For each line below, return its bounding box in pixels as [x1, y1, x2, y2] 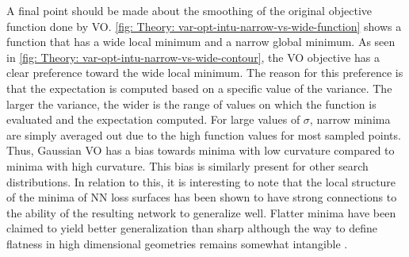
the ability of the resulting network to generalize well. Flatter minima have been [6, 204, 396, 221]
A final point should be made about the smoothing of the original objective [6, 2, 373, 18]
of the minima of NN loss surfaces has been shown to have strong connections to [6, 189, 397, 205]
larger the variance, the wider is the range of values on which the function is [6, 95, 377, 112]
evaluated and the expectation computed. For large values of [6, 111, 300, 128]
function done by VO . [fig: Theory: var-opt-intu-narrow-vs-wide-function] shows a [6, 17, 402, 34]
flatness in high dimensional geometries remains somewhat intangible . [6, 235, 348, 251]
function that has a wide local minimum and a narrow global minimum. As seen [6, 33, 396, 50]
